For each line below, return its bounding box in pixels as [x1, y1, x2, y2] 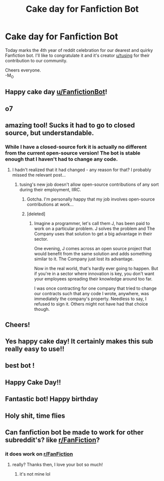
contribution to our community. [5, 57, 68, 63]
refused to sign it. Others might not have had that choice [34, 301, 148, 307]
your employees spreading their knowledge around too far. [34, 276, 153, 282]
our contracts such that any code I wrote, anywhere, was [34, 291, 149, 297]
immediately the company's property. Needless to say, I [34, 296, 147, 302]
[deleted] [26, 211, 46, 217]
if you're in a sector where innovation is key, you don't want [34, 271, 155, 277]
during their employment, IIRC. [19, 187, 82, 193]
